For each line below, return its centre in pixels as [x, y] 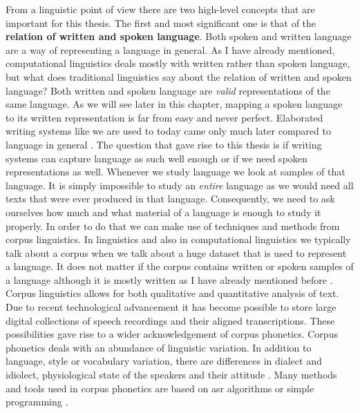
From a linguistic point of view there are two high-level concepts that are [160, 9]
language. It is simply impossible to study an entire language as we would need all [180, 185]
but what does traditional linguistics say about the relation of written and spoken [179, 76]
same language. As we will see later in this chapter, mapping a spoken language [174, 104]
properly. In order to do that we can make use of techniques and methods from [173, 225]
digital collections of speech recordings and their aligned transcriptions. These [170, 320]
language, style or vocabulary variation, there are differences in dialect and [164, 361]
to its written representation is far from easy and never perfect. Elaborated [164, 117]
